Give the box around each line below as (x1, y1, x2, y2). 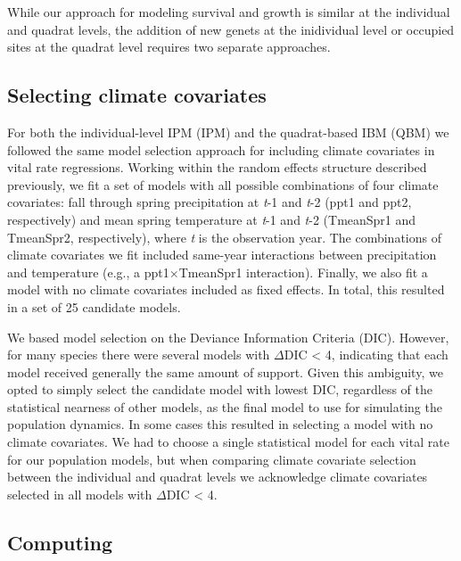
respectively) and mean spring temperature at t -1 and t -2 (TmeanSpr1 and (7, 210, 416, 228)
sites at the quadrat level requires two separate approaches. (7, 37, 331, 56)
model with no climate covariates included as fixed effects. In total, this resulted (7, 280, 445, 299)
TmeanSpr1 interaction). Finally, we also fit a (178, 262, 428, 281)
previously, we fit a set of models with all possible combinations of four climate (7, 175, 439, 194)
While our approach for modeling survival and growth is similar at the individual (7, 3, 450, 21)
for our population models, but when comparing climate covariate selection (7, 450, 416, 468)
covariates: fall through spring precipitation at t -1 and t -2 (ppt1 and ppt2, (7, 193, 412, 211)
